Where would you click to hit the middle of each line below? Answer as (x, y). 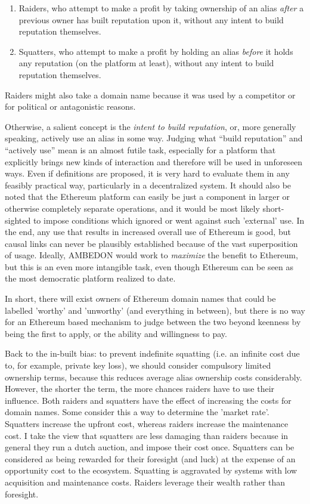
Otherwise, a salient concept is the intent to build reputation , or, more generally (151, 126)
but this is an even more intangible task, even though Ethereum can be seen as (149, 266)
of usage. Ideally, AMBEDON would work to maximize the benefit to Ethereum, (151, 255)
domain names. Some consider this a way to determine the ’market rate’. (137, 412)
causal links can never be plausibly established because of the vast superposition (151, 243)
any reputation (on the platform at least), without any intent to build (146, 63)
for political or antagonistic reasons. (70, 106)
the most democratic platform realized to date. (90, 278)
